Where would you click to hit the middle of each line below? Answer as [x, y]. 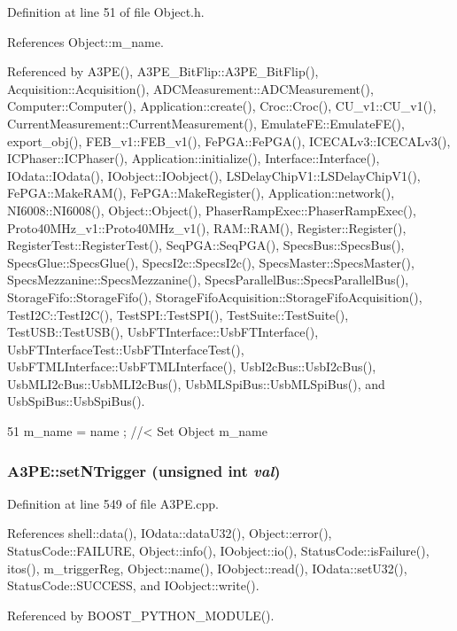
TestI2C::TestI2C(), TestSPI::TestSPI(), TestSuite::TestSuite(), [178, 314]
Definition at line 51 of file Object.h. [106, 12]
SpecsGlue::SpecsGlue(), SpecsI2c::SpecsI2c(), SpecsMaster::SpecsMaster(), [211, 262]
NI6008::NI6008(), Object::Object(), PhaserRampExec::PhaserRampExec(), [212, 210]
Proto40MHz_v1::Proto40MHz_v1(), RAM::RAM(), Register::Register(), [207, 227]
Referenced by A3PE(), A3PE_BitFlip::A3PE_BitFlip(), [163, 71]
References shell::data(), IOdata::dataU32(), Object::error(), [170, 533]
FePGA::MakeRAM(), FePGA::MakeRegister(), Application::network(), [201, 193]
